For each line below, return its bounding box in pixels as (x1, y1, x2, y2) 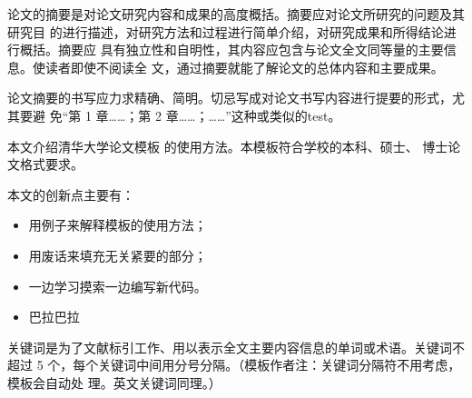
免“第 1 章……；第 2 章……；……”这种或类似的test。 (49, 105, 341, 124)
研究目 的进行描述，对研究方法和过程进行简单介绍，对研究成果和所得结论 (7, 22, 444, 41)
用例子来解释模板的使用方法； (28, 215, 207, 234)
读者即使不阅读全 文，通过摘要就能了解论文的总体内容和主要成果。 (44, 57, 444, 76)
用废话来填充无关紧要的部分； (28, 245, 207, 264)
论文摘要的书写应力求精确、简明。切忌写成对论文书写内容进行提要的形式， (7, 88, 452, 107)
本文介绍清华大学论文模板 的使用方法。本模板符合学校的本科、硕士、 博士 (7, 136, 448, 155)
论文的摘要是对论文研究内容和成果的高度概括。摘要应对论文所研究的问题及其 (7, 5, 465, 23)
